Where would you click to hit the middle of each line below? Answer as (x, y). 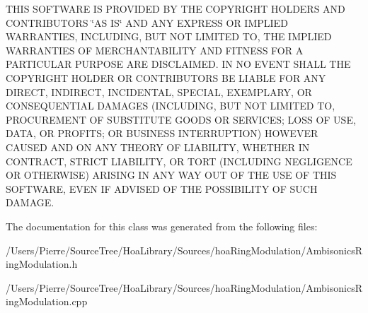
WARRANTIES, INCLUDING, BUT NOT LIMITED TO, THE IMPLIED (169, 36)
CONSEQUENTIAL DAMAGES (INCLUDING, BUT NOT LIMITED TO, (171, 106)
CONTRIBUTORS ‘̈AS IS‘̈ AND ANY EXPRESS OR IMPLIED (147, 22)
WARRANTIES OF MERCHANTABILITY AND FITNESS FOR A (155, 50)
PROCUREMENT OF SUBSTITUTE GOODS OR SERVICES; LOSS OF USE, (181, 119)
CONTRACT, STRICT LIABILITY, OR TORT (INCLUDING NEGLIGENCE (179, 161)
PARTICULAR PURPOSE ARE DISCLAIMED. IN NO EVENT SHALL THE (178, 64)
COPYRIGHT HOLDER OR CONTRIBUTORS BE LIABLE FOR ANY (166, 77)
